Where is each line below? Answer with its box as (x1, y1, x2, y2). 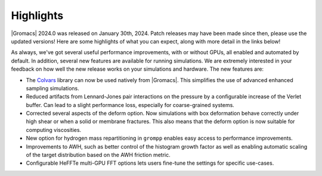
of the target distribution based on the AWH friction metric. (26, 152, 171, 159)
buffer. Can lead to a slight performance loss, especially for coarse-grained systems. (26, 101, 235, 108)
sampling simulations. (26, 84, 80, 92)
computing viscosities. (26, 126, 82, 133)
